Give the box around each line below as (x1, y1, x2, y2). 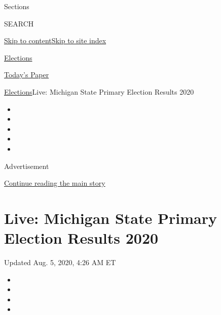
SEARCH (4, 18, 34, 28)
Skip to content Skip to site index (4, 35, 106, 46)
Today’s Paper (4, 69, 49, 80)
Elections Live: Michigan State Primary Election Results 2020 (4, 86, 194, 97)
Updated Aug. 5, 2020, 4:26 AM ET (4, 257, 116, 268)
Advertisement (4, 160, 49, 171)
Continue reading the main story (4, 178, 105, 188)
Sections (4, 1, 29, 11)
